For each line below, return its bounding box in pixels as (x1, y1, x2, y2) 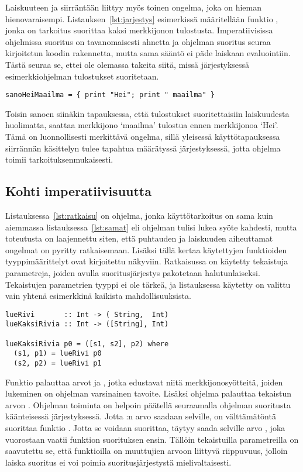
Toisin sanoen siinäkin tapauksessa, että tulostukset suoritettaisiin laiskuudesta (5, 107, 290, 119)
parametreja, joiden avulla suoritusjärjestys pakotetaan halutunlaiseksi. (5, 266, 260, 278)
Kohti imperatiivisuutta (5, 182, 151, 200)
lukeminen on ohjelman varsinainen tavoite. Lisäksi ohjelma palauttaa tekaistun (5, 387, 292, 399)
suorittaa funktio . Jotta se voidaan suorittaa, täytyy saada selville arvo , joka (5, 422, 285, 434)
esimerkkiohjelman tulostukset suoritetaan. (5, 70, 159, 82)
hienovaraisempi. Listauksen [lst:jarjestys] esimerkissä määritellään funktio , (5, 12, 278, 25)
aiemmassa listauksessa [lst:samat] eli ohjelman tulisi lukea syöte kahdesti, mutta (5, 221, 297, 233)
